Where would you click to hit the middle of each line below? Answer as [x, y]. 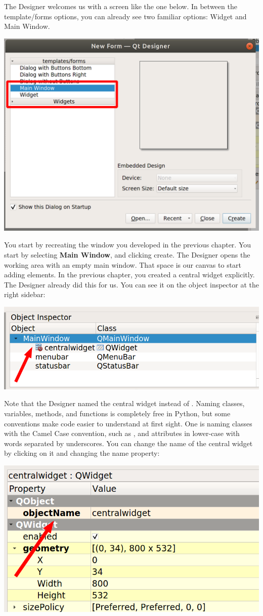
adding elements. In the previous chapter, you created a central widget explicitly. [129, 275]
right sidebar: [25, 294]
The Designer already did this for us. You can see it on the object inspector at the [131, 284]
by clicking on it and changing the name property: [82, 453]
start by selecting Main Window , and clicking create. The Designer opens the [127, 254]
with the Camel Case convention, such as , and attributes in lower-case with [122, 433]
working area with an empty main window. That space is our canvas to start [123, 264]
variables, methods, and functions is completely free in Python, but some [117, 413]
